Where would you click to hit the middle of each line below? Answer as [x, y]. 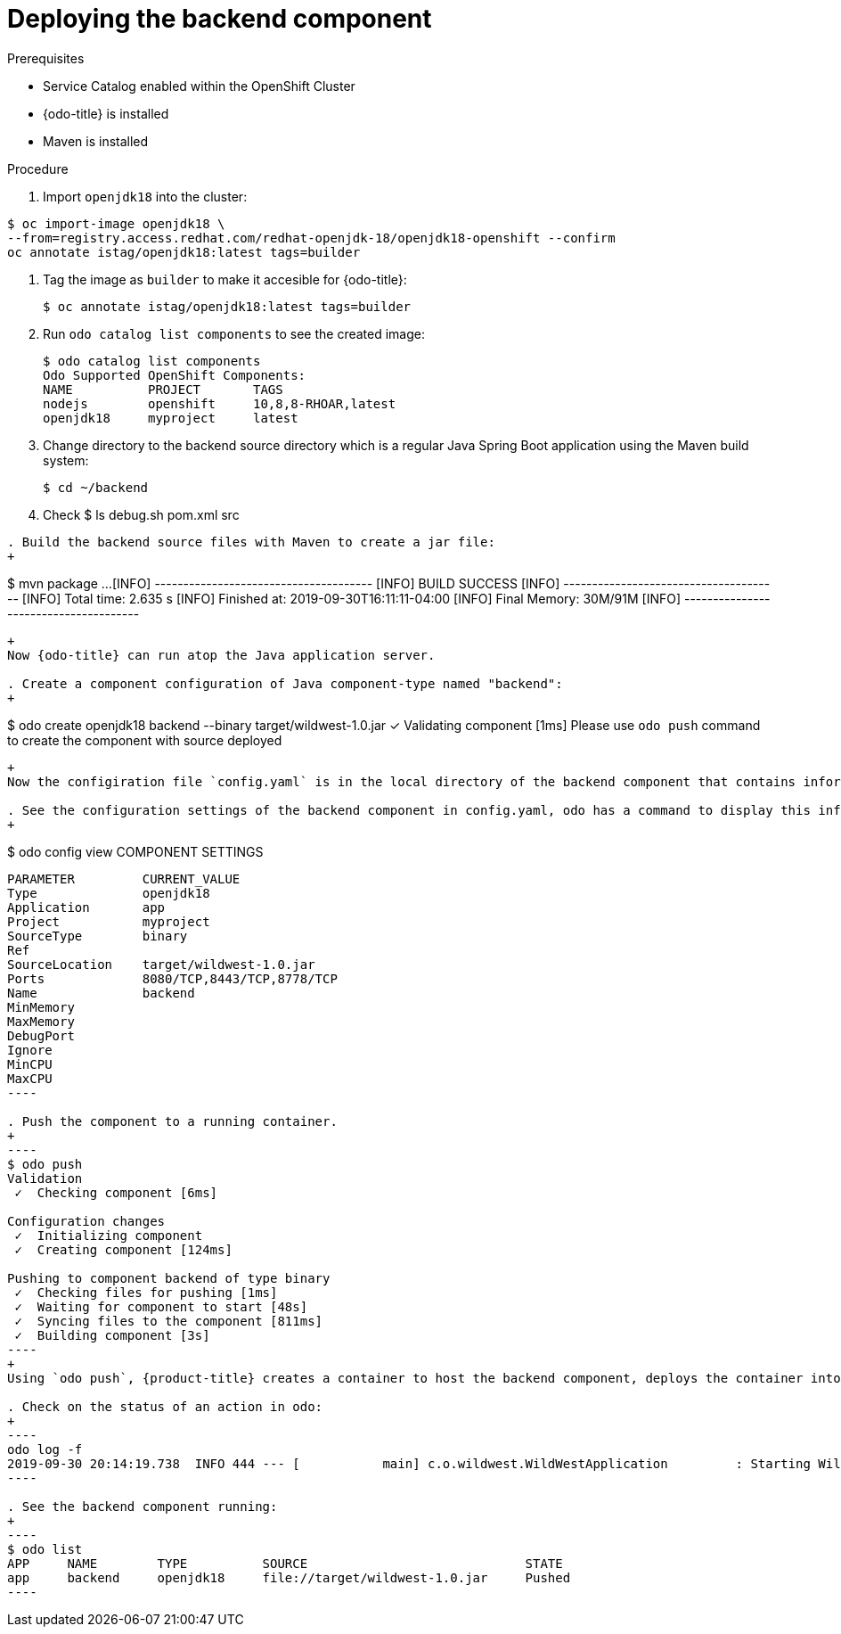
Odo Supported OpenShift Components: [175, 375]
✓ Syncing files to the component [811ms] [169, 1321]
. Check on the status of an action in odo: [165, 1406]
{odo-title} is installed [106, 113]
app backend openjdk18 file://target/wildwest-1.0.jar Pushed [289, 1577]
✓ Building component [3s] [112, 1335]
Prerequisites [46, 58]
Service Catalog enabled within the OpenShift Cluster [199, 86]
